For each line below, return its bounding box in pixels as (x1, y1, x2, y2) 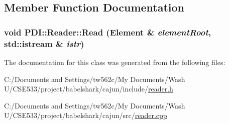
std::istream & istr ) (4, 37, 84, 49)
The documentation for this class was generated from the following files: (4, 56, 225, 67)
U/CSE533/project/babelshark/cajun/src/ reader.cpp (4, 110, 167, 120)
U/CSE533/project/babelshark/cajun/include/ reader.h (4, 83, 173, 94)
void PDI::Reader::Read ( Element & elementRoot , (4, 25, 211, 38)
